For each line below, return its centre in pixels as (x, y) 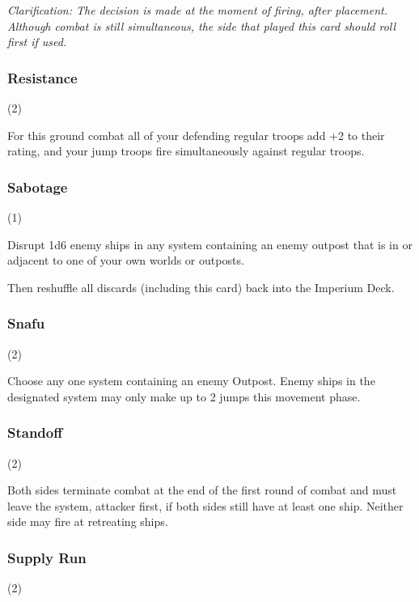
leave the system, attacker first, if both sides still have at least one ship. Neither (205, 505)
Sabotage (38, 187)
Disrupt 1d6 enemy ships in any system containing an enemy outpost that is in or (210, 244)
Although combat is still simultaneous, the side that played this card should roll (202, 25)
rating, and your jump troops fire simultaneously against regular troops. (186, 151)
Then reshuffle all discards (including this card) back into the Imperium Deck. (201, 287)
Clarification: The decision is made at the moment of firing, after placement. (198, 10)
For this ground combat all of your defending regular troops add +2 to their (196, 135)
